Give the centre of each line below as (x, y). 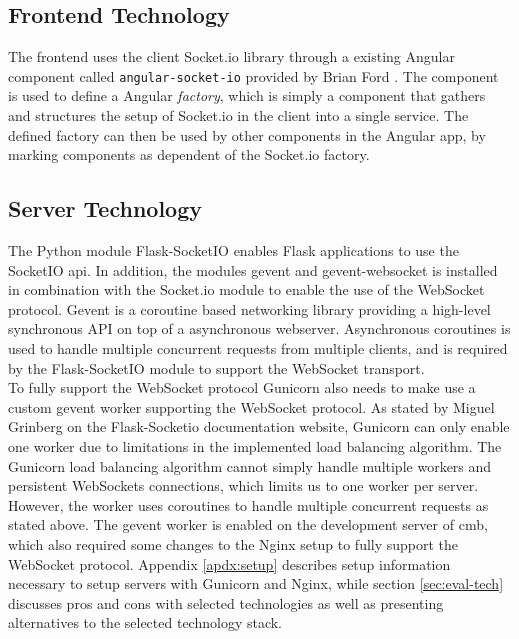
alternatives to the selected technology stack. (145, 622)
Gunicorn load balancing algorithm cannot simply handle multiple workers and (250, 465)
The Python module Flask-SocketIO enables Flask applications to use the (233, 250)
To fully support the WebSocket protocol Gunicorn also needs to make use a (242, 387)
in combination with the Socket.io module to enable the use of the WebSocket (246, 289)
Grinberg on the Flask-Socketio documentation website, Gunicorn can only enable (259, 426)
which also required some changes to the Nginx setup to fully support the (233, 543)
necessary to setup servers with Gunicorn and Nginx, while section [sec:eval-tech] (256, 583)
